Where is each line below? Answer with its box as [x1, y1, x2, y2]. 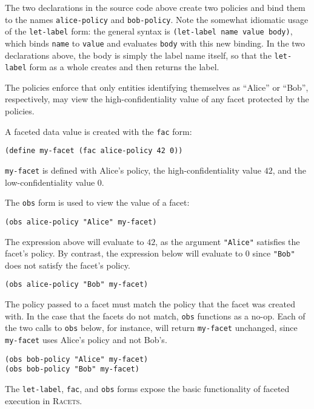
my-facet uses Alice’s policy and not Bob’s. [5, 333, 167, 345]
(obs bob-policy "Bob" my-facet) [5, 365, 139, 374]
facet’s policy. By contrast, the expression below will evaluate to [5, 247, 243, 260]
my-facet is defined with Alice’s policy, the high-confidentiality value [5, 163, 262, 176]
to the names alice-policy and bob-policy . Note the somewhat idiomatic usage [5, 13, 309, 25]
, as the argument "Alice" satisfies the [155, 235, 300, 247]
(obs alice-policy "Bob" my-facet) [5, 280, 149, 289]
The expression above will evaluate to [5, 235, 144, 247]
